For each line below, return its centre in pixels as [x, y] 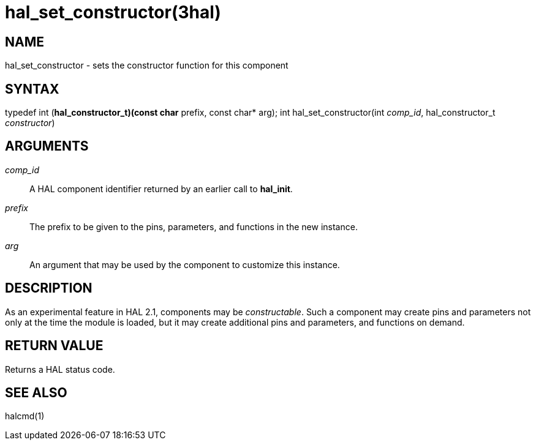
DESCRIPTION [49, 288]
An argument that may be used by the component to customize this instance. [185, 264]
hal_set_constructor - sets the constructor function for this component [147, 65]
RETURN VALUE [54, 346]
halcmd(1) [25, 416]
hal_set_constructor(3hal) [113, 12]
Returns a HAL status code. [60, 369]
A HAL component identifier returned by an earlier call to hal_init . [161, 189]
